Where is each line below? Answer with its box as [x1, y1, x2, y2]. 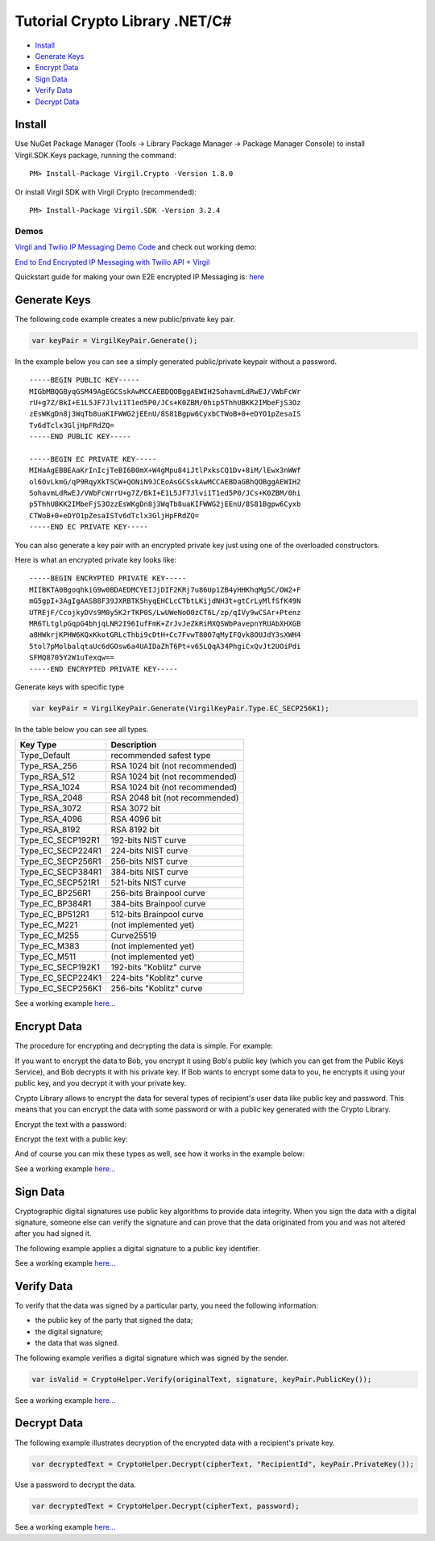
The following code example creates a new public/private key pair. [14, 314, 235, 324]
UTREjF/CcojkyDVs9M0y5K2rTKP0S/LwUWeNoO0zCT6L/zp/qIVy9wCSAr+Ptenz [29, 608, 301, 617]
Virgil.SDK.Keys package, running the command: [14, 150, 176, 160]
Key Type [19, 739, 57, 751]
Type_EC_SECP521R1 [19, 877, 100, 888]
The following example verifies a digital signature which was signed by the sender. [14, 1353, 289, 1363]
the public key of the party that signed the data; [35, 1316, 193, 1325]
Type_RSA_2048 [19, 792, 83, 803]
